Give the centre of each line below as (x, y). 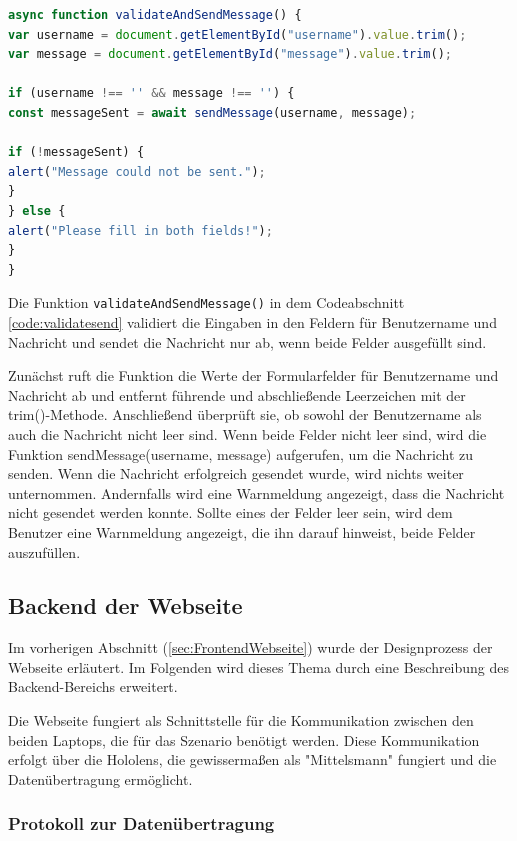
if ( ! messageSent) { (76, 152)
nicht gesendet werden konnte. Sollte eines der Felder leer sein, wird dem (230, 512)
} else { (37, 210)
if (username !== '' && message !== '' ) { (151, 93)
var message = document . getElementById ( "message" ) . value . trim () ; (230, 54)
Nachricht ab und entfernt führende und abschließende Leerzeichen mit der (237, 394)
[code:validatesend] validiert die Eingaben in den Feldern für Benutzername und (252, 321)
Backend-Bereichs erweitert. (93, 686)
